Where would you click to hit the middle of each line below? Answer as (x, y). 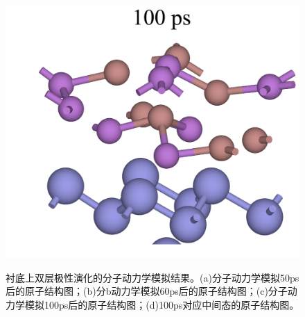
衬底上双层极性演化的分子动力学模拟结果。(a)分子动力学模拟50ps (152, 277)
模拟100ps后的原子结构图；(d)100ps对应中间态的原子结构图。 (162, 304)
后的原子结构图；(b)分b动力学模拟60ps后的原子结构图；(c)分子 (147, 291)
